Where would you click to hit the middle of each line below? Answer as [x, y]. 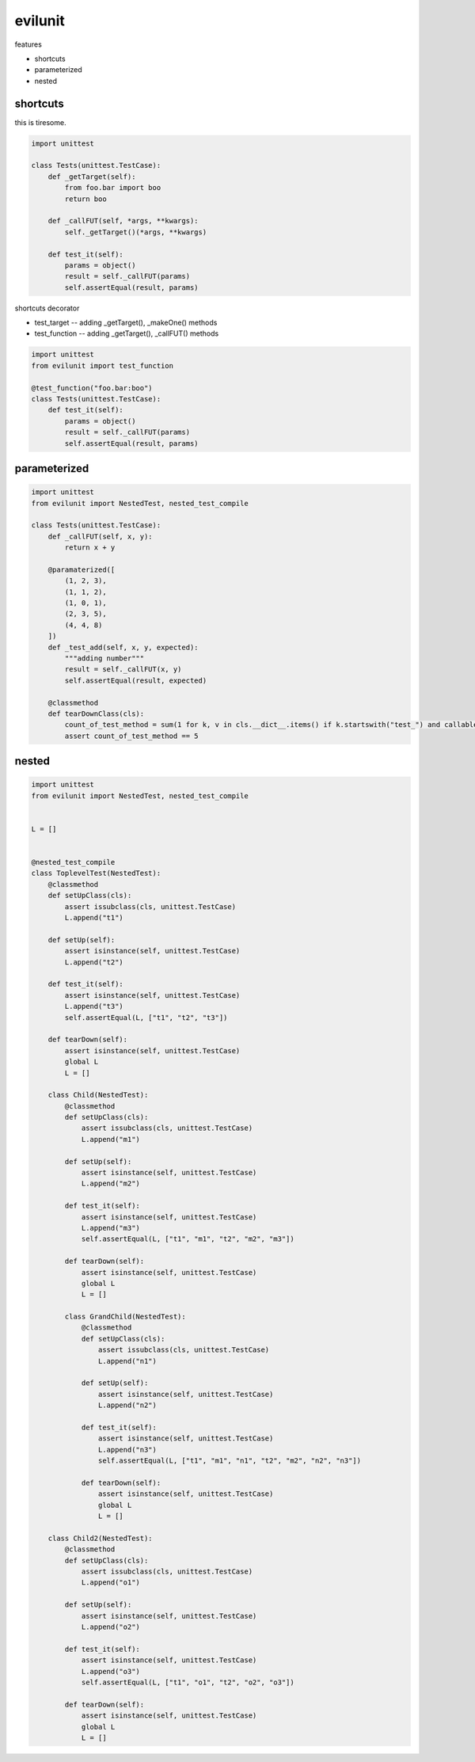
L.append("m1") [110, 1139]
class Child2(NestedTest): [101, 1538]
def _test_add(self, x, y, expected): [123, 647]
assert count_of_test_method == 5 [131, 736]
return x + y [90, 548]
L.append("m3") [110, 1228]
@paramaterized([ [82, 569]
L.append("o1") [110, 1583]
